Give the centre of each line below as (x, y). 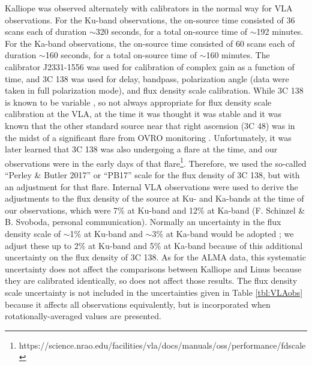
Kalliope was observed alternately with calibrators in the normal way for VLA (149, 8)
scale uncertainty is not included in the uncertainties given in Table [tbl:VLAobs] (154, 292)
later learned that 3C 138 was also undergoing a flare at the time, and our (141, 149)
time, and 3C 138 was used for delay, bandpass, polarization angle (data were (147, 78)
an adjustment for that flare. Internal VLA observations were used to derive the (151, 186)
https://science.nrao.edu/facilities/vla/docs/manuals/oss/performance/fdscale (162, 345)
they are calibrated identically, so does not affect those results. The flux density (151, 280)
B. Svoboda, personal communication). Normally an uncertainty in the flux (143, 222)
